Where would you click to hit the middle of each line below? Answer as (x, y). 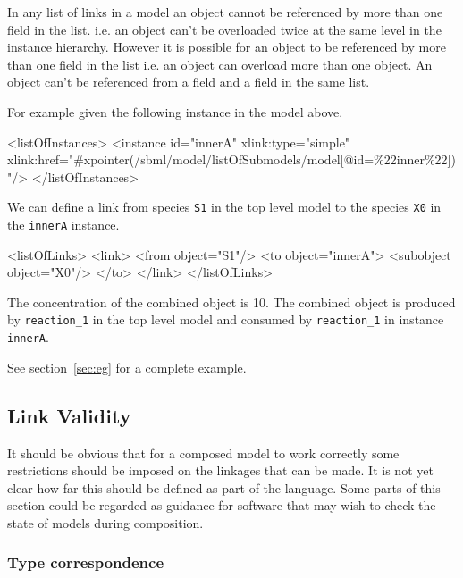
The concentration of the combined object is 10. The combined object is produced (231, 302)
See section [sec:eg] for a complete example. (127, 367)
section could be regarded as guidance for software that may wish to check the (222, 505)
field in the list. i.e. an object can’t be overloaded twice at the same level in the (224, 29)
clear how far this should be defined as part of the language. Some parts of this (224, 487)
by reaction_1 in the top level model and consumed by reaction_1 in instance (226, 319)
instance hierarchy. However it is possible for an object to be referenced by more (227, 47)
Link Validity (69, 415)
